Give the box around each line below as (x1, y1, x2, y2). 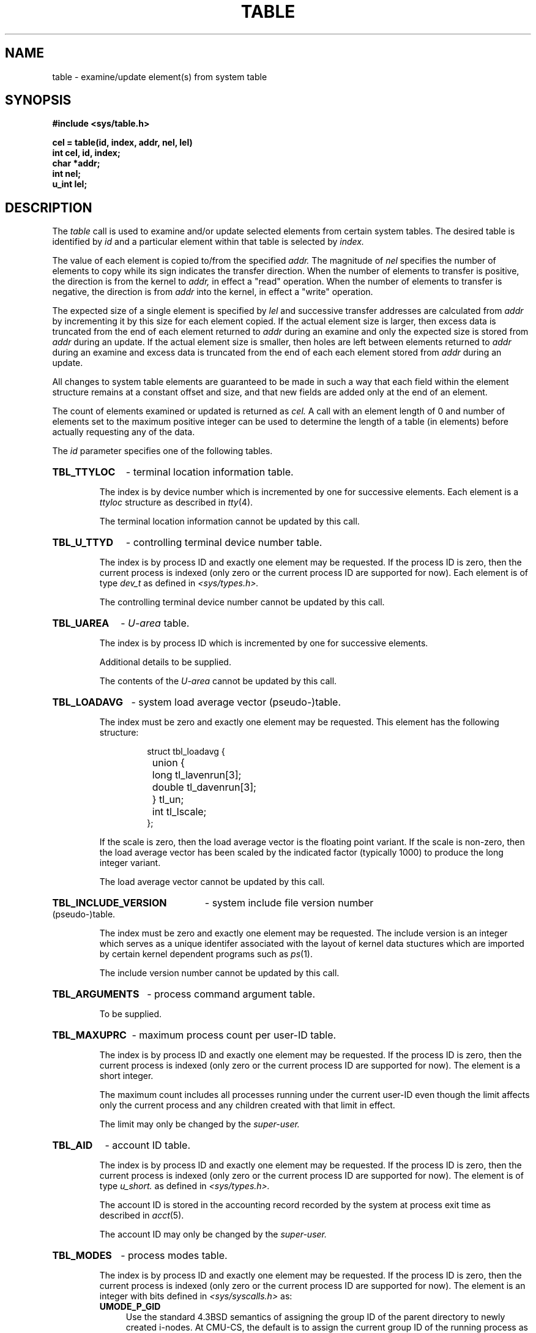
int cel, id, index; (52, 147, 121, 159)
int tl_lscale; (152, 805, 207, 818)
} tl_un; (152, 793, 184, 806)
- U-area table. (121, 617, 190, 630)
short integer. (99, 1070, 154, 1081)
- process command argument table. (147, 988, 315, 1001)
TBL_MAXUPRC (52, 1029, 127, 1042)
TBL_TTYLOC (52, 466, 116, 479)
